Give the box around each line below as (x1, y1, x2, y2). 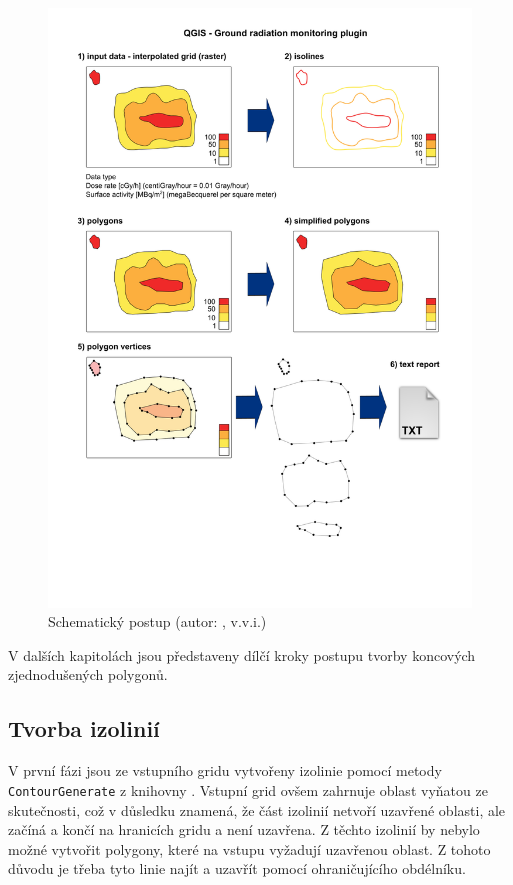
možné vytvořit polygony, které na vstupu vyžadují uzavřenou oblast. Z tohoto (8, 838, 491, 859)
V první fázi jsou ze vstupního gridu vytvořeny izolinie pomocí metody (8, 760, 442, 781)
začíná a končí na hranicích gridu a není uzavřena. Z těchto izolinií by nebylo (8, 819, 480, 840)
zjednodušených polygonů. (8, 664, 168, 685)
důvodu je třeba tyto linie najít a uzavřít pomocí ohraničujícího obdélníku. (8, 858, 466, 879)
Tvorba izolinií (8, 713, 160, 744)
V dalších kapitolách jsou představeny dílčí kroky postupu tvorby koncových (8, 644, 476, 665)
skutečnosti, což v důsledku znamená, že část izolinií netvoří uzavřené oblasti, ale (8, 799, 506, 820)
